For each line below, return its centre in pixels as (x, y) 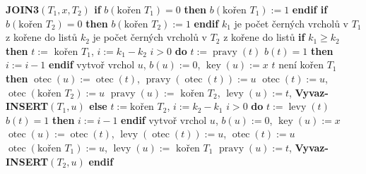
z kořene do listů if (264, 37)
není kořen (301, 64)
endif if (310, 9)
